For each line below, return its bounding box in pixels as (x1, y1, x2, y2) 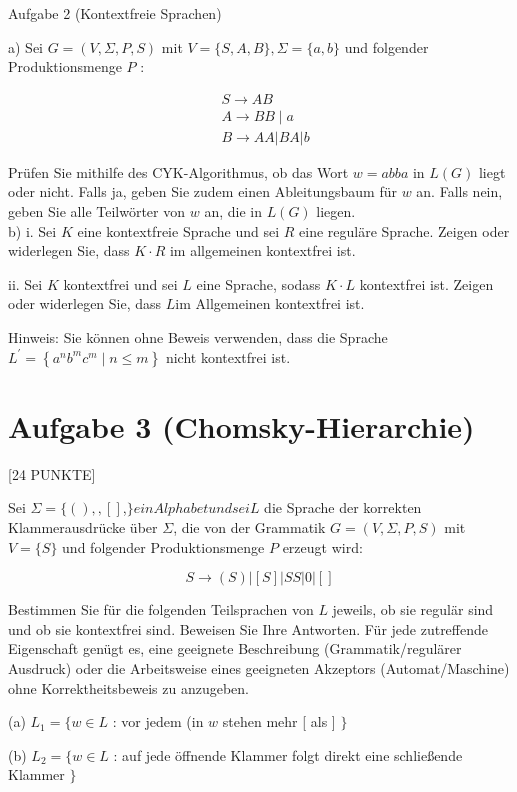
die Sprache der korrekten (264, 497, 422, 518)
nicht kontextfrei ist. (165, 346, 291, 367)
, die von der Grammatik (173, 516, 326, 537)
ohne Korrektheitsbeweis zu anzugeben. (8, 677, 249, 698)
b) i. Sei (8, 220, 57, 241)
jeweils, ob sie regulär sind (332, 599, 494, 620)
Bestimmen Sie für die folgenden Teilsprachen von (8, 599, 314, 620)
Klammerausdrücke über (8, 516, 158, 537)
